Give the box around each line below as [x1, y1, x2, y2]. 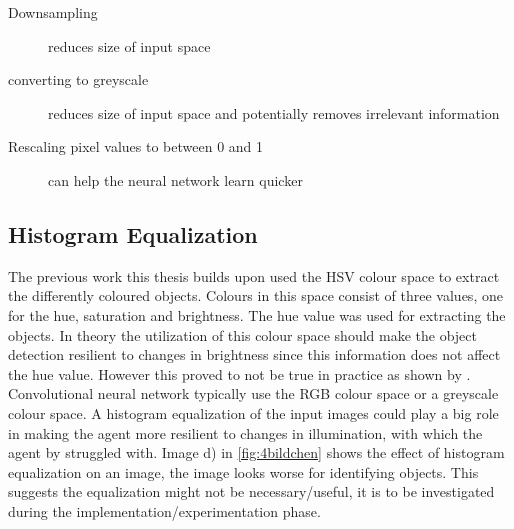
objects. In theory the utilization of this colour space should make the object [8, 324, 477, 345]
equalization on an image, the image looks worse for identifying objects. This [8, 461, 479, 482]
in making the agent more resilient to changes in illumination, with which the [8, 422, 483, 443]
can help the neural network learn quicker [48, 169, 303, 190]
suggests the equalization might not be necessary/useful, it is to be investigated [8, 481, 495, 502]
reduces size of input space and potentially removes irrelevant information [48, 102, 500, 123]
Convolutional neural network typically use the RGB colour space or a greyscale [8, 383, 499, 404]
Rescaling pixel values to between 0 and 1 [8, 136, 264, 157]
